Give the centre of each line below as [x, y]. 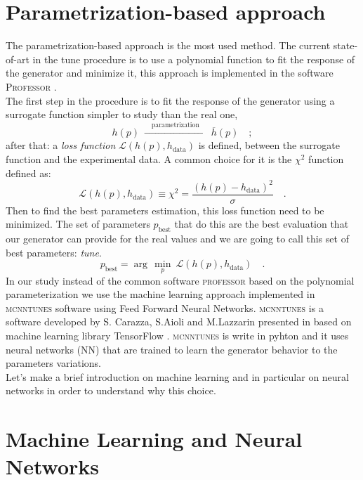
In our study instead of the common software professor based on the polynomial [180, 280]
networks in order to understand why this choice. [111, 390]
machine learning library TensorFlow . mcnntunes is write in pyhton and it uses [177, 335]
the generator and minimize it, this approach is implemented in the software [170, 73]
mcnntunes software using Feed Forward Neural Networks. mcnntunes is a [165, 307]
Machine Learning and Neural [154, 439]
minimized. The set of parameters [78, 224]
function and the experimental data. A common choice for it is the [149, 159]
